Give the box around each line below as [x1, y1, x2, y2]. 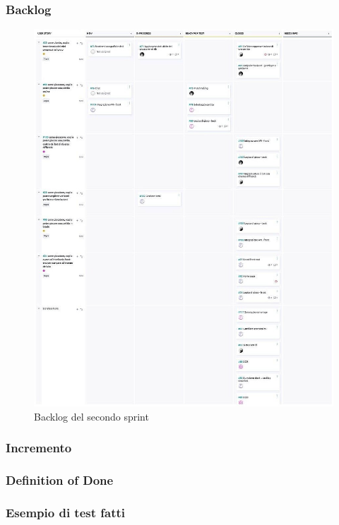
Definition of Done [6, 471, 114, 488]
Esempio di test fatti [6, 503, 126, 521]
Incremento [6, 439, 72, 457]
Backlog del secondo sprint [34, 409, 149, 423]
